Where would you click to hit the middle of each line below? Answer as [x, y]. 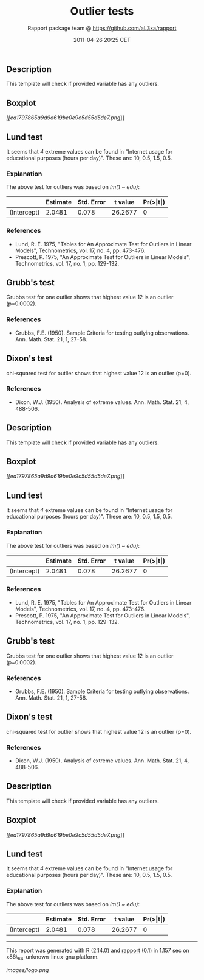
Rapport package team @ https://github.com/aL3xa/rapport [102, 28]
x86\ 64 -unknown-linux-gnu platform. [53, 957]
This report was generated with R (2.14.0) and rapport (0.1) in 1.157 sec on [98, 950]
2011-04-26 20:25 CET [102, 40]
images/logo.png [28, 970]
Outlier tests [102, 11]
